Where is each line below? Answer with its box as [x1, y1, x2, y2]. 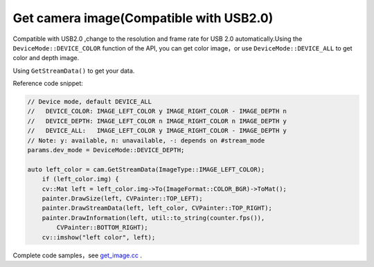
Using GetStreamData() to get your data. [12, 66, 135, 75]
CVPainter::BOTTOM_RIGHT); [56, 223, 148, 232]
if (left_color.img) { [42, 175, 119, 183]
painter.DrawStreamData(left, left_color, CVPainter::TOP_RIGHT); [42, 204, 273, 212]
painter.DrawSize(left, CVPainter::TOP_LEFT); [42, 194, 204, 202]
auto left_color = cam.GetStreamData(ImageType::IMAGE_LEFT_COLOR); [27, 165, 265, 173]
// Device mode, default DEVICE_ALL [27, 98, 152, 106]
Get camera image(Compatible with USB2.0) [12, 10, 274, 26]
